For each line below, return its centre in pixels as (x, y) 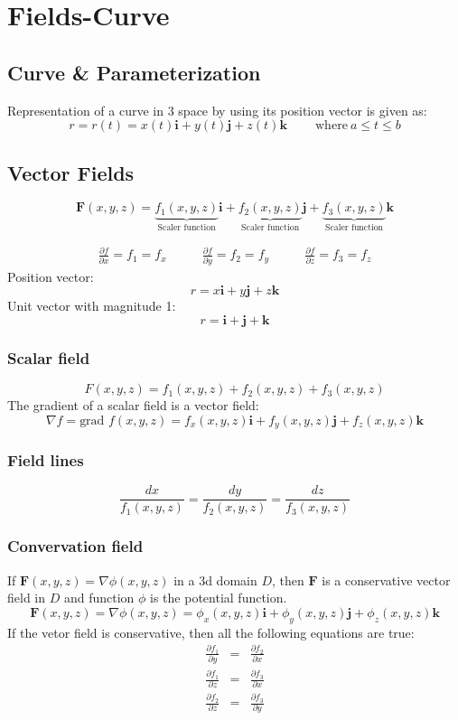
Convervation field (75, 546)
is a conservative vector (386, 580)
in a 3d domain (215, 580)
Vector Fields (71, 172)
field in (27, 598)
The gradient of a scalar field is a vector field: (133, 405)
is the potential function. (219, 598)
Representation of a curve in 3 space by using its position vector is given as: (217, 110)
